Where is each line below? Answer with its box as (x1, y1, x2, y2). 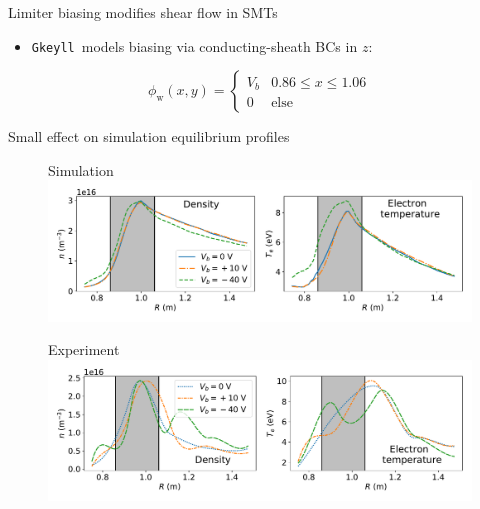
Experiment (48, 339, 120, 360)
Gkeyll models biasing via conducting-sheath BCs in (31, 35, 358, 56)
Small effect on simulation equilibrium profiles (8, 126, 290, 147)
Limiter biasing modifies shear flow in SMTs (8, 2, 278, 22)
